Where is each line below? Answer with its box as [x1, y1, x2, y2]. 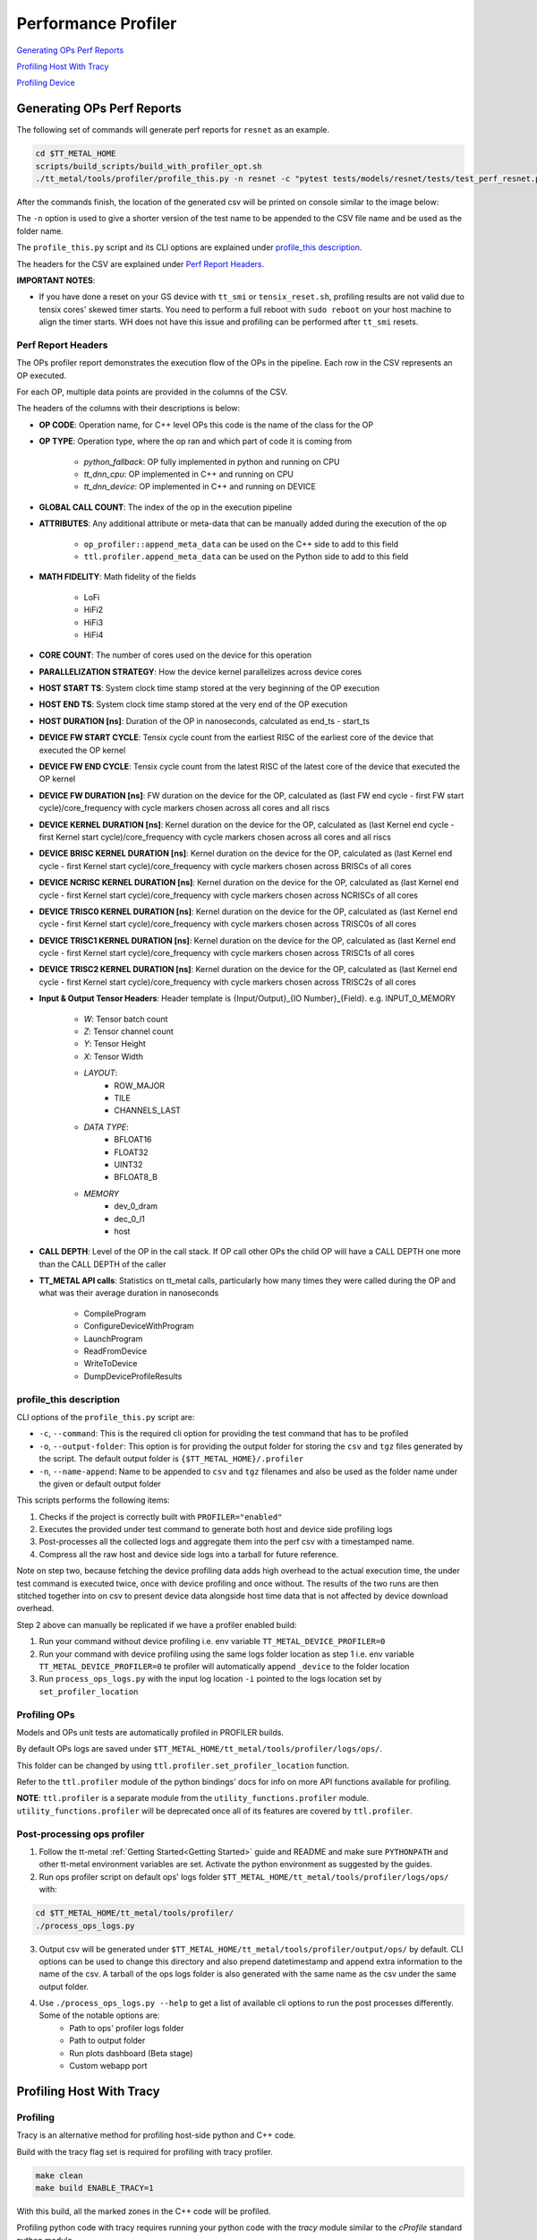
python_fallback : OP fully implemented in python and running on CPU [83, 456, 340, 467]
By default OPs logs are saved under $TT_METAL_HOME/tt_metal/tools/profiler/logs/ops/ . [16, 1744, 383, 1754]
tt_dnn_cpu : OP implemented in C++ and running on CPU [83, 469, 294, 479]
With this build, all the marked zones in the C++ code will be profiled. [16, 2205, 271, 2217]
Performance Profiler [16, 13, 177, 33]
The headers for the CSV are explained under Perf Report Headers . [16, 258, 265, 269]
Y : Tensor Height [83, 1038, 147, 1049]
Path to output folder [69, 2035, 146, 2046]
